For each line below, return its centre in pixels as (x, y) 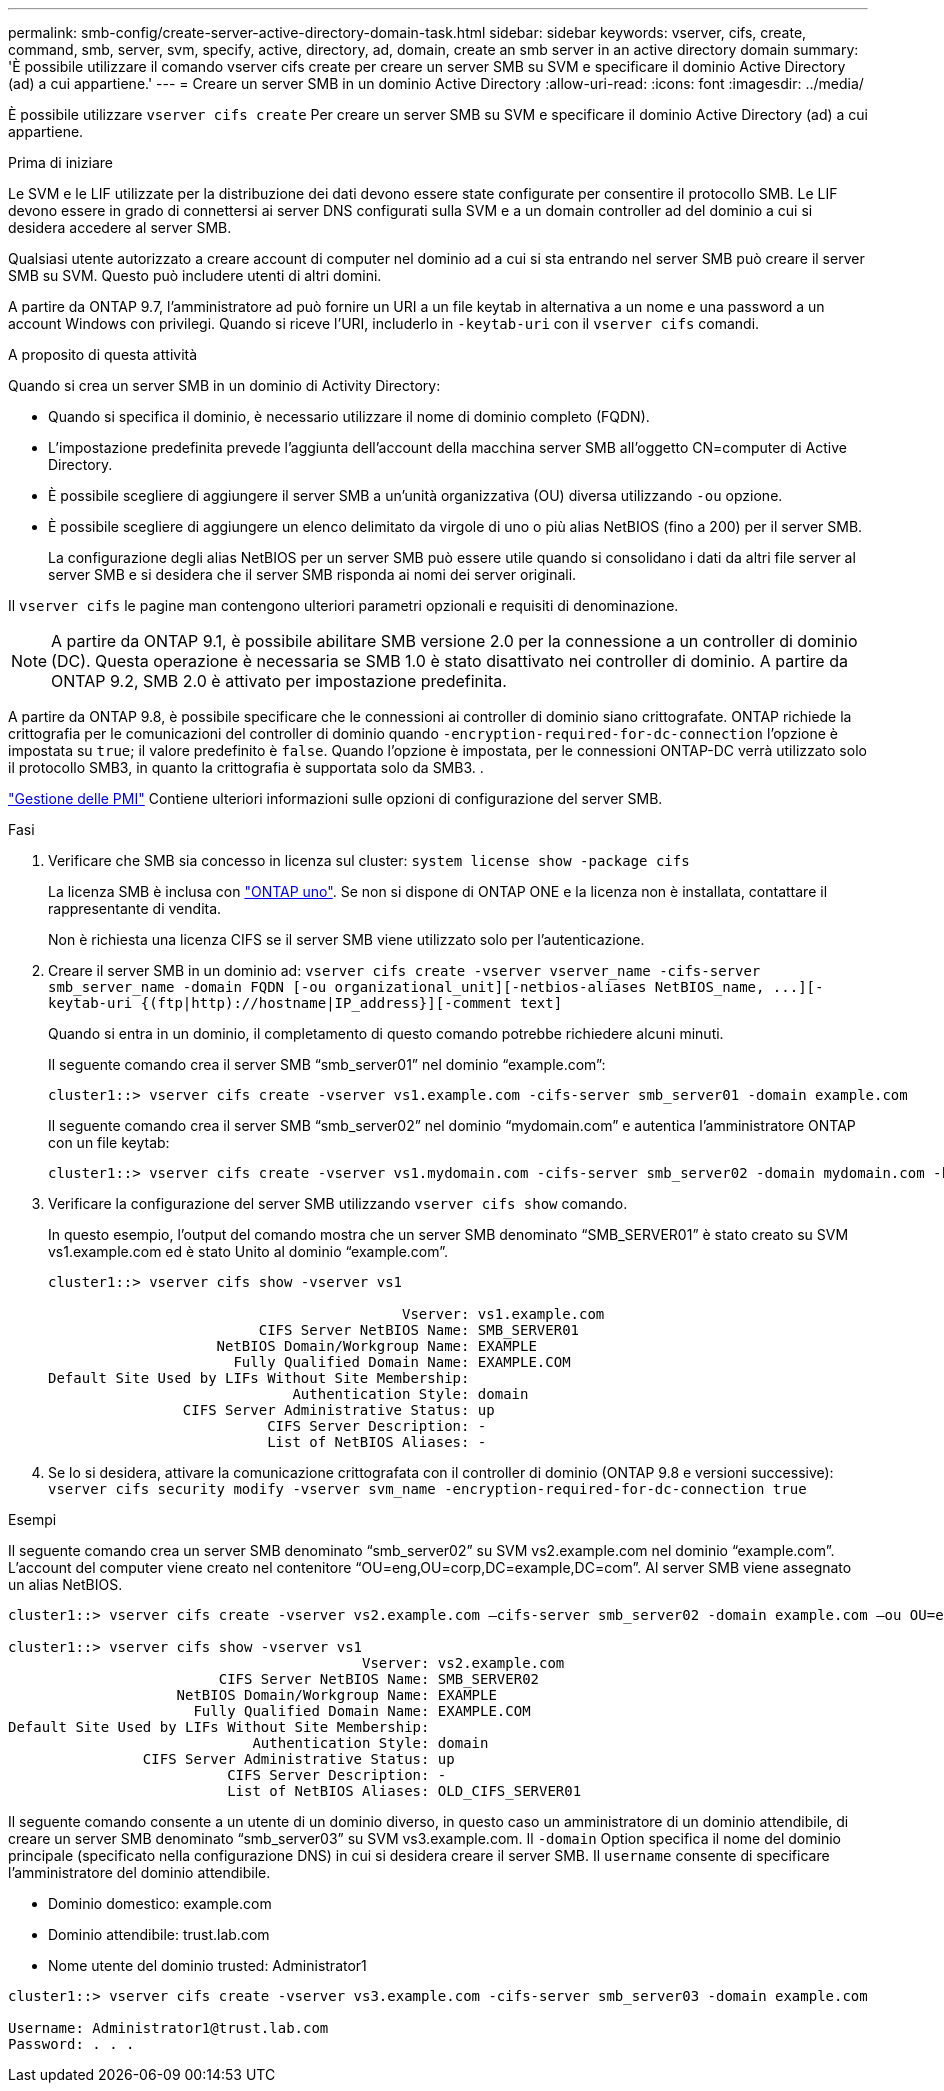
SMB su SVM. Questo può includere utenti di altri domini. (195, 275)
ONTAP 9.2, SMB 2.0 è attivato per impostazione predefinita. (279, 681)
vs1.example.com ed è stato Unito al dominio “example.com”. (248, 1251)
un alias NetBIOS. (65, 1584)
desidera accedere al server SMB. (120, 227)
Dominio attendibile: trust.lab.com (159, 1934)
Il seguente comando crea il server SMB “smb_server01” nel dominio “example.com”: (327, 1064)
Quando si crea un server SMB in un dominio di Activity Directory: (224, 385)
